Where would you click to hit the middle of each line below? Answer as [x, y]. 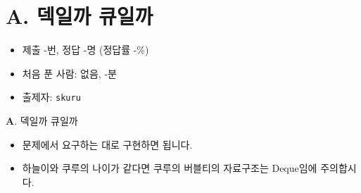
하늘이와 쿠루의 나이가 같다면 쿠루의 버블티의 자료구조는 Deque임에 [170, 168]
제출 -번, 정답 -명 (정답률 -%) [85, 50]
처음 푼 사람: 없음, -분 [69, 73]
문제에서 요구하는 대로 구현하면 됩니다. [107, 144]
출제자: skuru [51, 97]
